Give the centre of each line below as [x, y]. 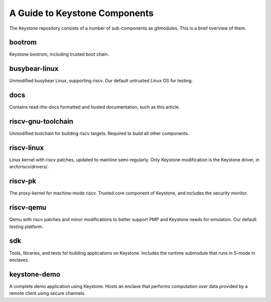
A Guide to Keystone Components [82, 13]
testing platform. [26, 227]
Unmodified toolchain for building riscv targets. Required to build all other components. [99, 134]
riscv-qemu [28, 208]
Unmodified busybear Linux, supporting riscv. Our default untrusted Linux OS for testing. [101, 81]
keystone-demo [35, 274]
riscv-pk [23, 181]
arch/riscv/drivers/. [29, 167]
